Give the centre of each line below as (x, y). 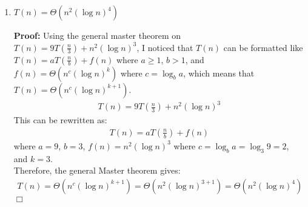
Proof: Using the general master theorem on (97, 35)
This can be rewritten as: (60, 120)
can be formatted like (263, 47)
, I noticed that (165, 47)
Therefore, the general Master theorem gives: (97, 170)
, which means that (219, 73)
